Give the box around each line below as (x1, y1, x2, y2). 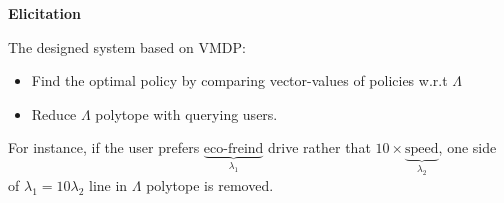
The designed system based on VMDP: (8, 36, 246, 57)
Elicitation (8, 3, 81, 23)
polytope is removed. (146, 174, 274, 195)
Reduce (31, 103, 77, 124)
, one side (438, 137, 497, 158)
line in (88, 174, 128, 195)
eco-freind (203, 142, 264, 157)
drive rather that (268, 137, 371, 158)
